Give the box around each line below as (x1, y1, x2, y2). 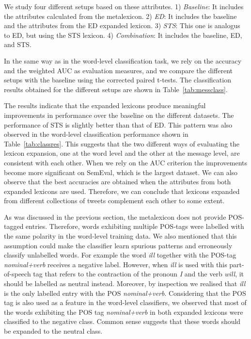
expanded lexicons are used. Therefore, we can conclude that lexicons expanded (4, 186, 240, 196)
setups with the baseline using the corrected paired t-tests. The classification (4, 75, 231, 85)
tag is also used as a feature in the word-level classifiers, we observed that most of (4, 297, 247, 307)
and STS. (4, 39, 31, 49)
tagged (4, 221, 24, 231)
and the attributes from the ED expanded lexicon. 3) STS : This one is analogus (4, 20, 240, 31)
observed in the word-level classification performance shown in (4, 129, 188, 139)
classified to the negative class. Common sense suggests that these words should (4, 316, 241, 326)
